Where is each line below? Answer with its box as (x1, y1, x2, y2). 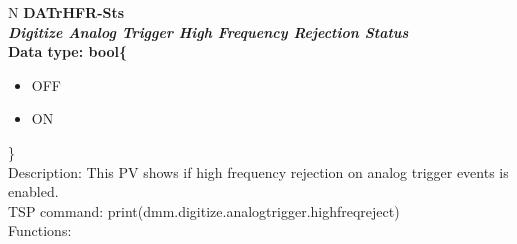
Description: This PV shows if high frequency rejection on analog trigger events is (8, 161, 509, 182)
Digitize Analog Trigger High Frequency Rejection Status (8, 21, 409, 42)
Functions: (8, 220, 72, 241)
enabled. (8, 181, 59, 202)
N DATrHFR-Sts (8, 2, 125, 22)
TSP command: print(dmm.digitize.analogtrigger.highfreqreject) (8, 200, 400, 221)
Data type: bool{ (8, 41, 127, 62)
